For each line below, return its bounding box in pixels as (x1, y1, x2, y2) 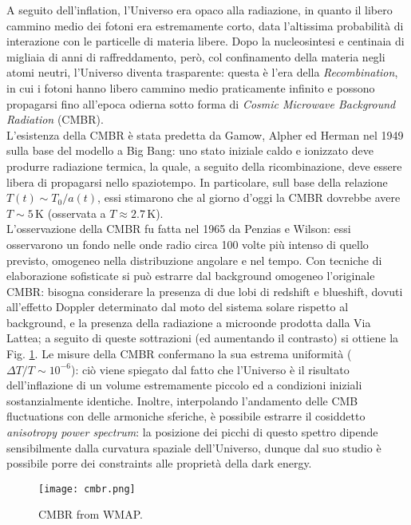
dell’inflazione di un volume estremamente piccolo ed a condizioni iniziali (6, 377, 362, 393)
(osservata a (47, 204, 106, 221)
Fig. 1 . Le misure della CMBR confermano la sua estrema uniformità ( (6, 345, 352, 362)
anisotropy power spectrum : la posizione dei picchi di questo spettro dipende (6, 424, 378, 440)
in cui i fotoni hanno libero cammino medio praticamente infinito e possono (6, 79, 375, 96)
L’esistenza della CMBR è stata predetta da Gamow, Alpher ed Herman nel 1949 (6, 126, 404, 143)
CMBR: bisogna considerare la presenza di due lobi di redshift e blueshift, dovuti (6, 282, 403, 299)
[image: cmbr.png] (38, 483, 136, 495)
